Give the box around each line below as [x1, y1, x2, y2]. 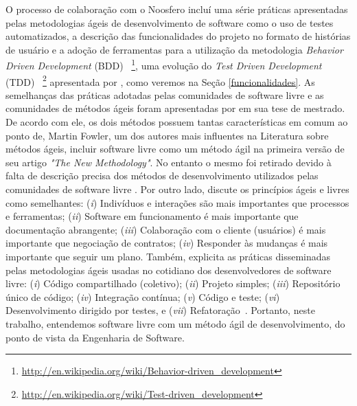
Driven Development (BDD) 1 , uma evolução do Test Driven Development [5, 56, 322, 73]
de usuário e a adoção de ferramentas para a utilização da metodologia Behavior [5, 42, 343, 56]
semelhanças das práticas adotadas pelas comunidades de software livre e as [5, 87, 324, 102]
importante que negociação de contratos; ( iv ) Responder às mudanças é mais [5, 236, 328, 250]
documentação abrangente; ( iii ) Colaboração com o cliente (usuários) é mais [5, 222, 326, 236]
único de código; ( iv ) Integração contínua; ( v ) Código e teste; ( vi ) [5, 289, 280, 304]
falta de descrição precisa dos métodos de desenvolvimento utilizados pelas [5, 168, 319, 183]
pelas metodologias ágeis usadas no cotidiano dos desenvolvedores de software [5, 262, 332, 277]
